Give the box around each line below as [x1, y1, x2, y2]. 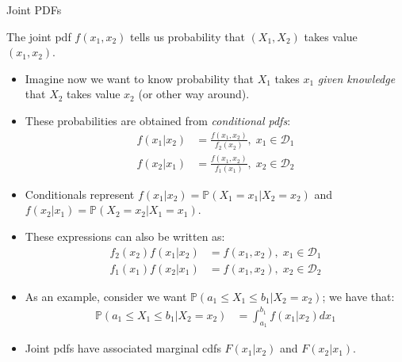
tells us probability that [130, 28, 245, 44]
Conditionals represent [25, 185, 135, 202]
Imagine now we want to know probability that [25, 70, 254, 86]
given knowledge [317, 70, 396, 86]
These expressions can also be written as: [25, 228, 225, 245]
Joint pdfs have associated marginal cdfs [25, 340, 221, 356]
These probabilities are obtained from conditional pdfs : [25, 112, 291, 128]
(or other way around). [138, 86, 250, 102]
